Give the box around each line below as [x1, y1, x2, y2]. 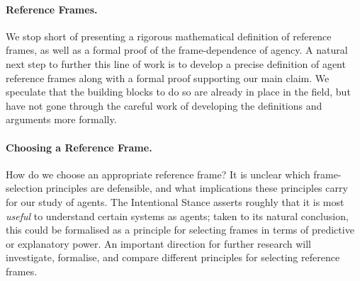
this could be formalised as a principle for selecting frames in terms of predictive [6, 222, 354, 237]
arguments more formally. [6, 112, 117, 127]
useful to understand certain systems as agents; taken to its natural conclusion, [6, 208, 349, 223]
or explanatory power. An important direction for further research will [6, 236, 312, 251]
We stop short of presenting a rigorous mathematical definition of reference [6, 28, 332, 43]
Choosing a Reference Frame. [6, 139, 152, 154]
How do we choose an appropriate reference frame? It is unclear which [6, 166, 310, 181]
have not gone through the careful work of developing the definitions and [6, 98, 322, 113]
